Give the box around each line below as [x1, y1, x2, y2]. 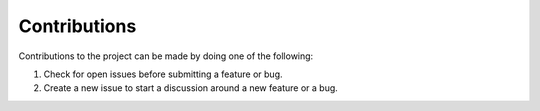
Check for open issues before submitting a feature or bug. [43, 68, 284, 80]
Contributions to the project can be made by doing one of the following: [18, 50, 314, 62]
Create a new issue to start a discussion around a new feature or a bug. [43, 82, 339, 94]
